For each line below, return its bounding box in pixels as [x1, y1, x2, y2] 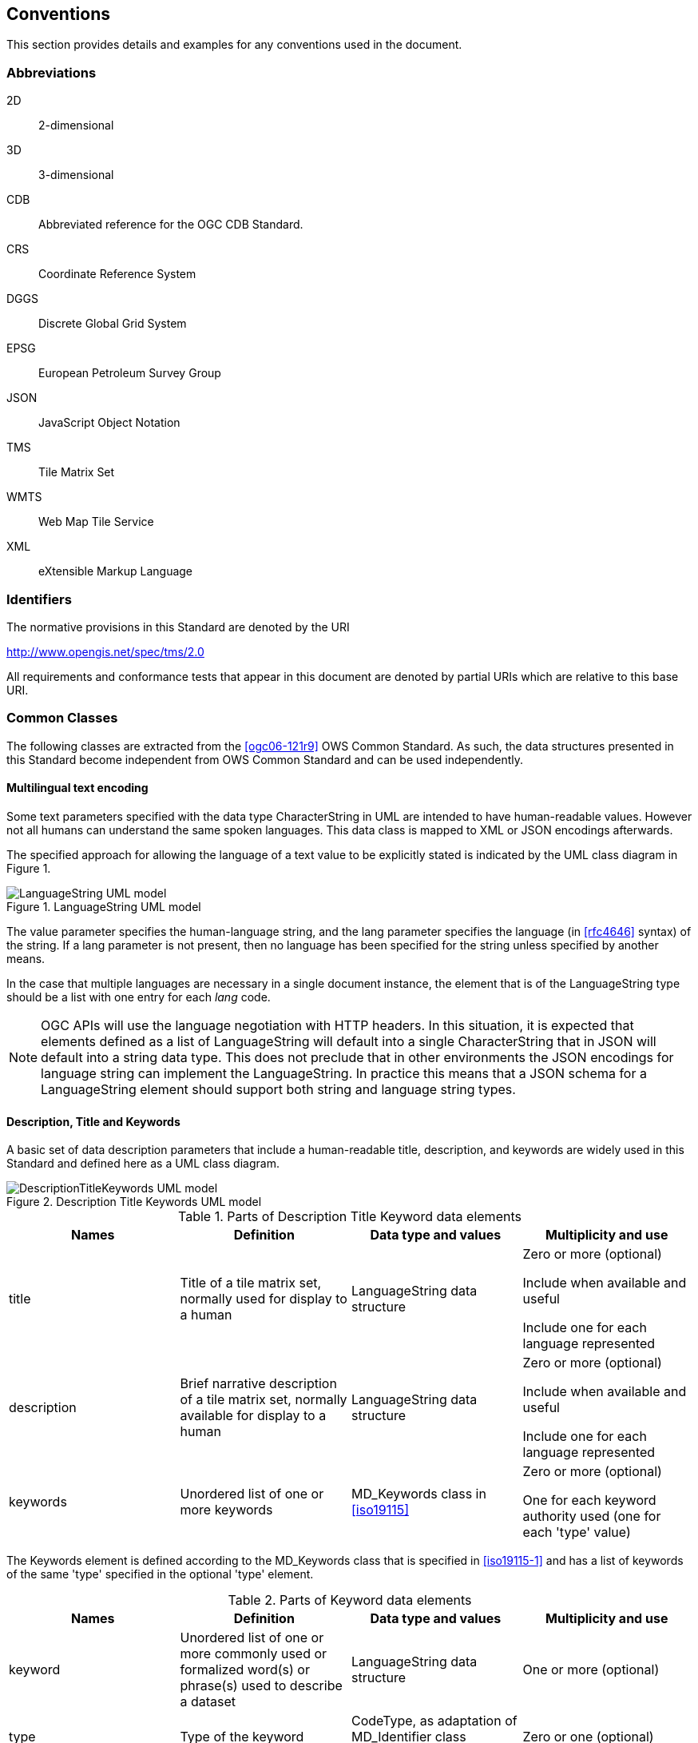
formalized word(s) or [180, 1661, 310, 1678]
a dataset [180, 1693, 236, 1710]
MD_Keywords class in [351, 1486, 486, 1502]
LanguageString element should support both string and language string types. [41, 1080, 516, 1097]
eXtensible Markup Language [38, 564, 193, 579]
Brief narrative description [180, 1375, 337, 1392]
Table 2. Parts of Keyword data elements [228, 1592, 472, 1609]
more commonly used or [180, 1646, 327, 1662]
